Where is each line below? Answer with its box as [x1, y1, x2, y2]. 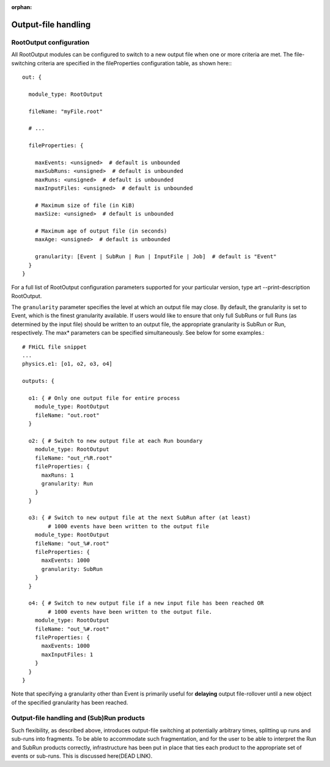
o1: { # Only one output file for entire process [28, 394, 180, 401]
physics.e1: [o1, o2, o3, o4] [22, 360, 113, 368]
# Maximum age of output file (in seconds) [34, 227, 167, 234]
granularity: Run [41, 480, 94, 487]
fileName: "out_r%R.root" [34, 454, 113, 461]
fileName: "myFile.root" [28, 107, 103, 115]
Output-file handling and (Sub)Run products [11, 714, 145, 722]
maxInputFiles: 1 [41, 651, 94, 658]
